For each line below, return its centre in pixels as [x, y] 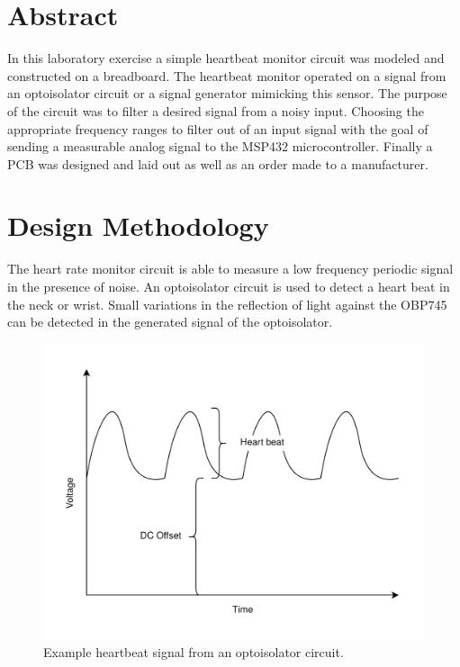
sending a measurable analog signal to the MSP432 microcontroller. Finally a [220, 146]
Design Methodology [138, 225]
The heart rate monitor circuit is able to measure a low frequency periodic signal [230, 269]
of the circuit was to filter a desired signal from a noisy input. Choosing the [216, 110]
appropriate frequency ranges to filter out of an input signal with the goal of [218, 128]
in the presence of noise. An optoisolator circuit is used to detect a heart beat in [229, 286]
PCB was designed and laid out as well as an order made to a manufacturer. [218, 163]
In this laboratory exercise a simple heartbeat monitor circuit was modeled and [226, 58]
